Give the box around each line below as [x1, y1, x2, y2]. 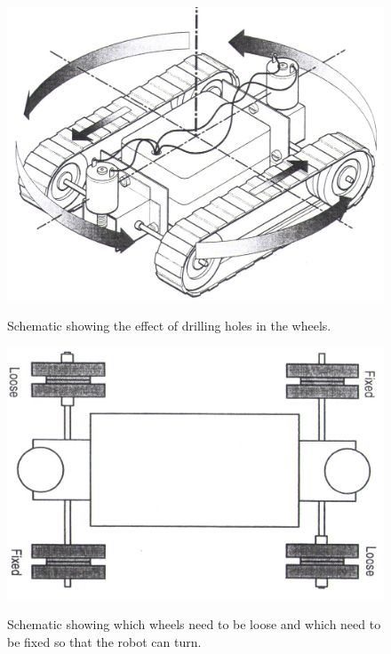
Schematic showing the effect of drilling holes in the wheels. [7, 316, 331, 335]
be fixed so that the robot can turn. [7, 632, 202, 650]
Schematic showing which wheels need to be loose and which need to [7, 615, 381, 634]
